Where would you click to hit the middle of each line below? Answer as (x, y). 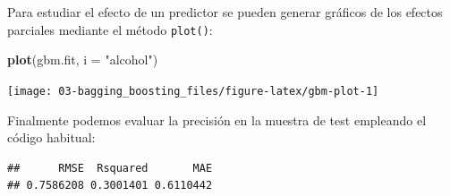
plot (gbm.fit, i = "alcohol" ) (83, 60)
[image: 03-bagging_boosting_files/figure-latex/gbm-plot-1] (193, 91)
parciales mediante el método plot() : (110, 29)
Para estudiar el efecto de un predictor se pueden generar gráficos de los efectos (225, 12)
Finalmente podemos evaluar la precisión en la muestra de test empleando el (217, 119)
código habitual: (51, 137)
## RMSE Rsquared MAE (110, 168)
